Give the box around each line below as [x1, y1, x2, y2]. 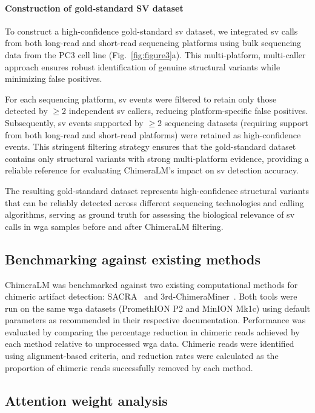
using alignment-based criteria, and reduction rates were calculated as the [5, 349, 279, 362]
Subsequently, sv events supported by [5, 116, 144, 129]
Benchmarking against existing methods [5, 249, 260, 268]
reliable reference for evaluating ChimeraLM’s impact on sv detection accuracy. [5, 164, 299, 176]
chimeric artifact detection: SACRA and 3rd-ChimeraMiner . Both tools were [5, 290, 297, 303]
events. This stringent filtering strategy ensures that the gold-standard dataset [5, 140, 296, 153]
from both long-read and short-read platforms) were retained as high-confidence [5, 128, 301, 141]
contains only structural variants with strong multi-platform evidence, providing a [5, 152, 309, 164]
